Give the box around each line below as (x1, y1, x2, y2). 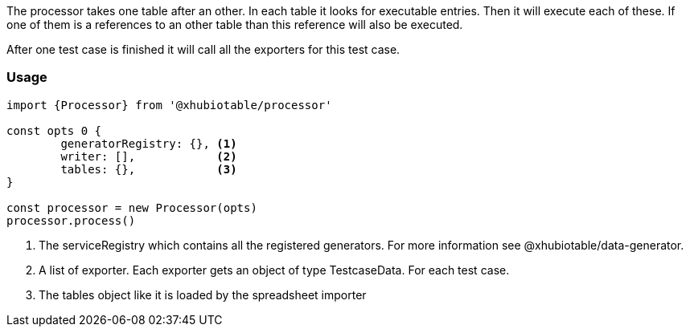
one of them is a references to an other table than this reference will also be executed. (6, 18, 463, 31)
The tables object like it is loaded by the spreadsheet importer (39, 287, 367, 302)
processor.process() (6, 213, 136, 227)
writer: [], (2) (60, 149, 237, 163)
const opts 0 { (6, 124, 102, 137)
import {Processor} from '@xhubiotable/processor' (6, 98, 332, 112)
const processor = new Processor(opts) (6, 201, 257, 214)
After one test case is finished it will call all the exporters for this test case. (6, 43, 400, 56)
